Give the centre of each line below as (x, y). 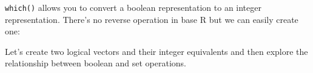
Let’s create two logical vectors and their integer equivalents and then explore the (156, 51)
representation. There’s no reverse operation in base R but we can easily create (152, 19)
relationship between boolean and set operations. (96, 63)
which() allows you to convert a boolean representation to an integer (133, 7)
